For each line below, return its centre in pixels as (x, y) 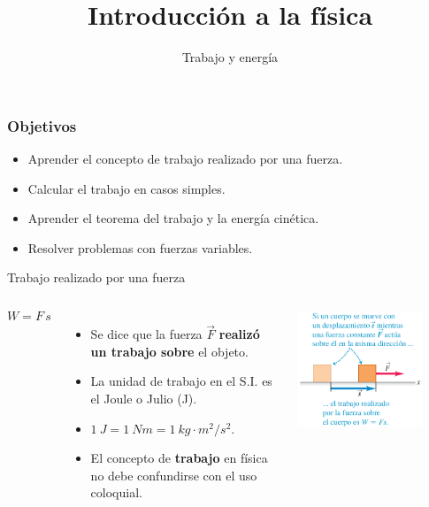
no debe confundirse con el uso (174, 475)
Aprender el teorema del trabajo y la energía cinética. (173, 218)
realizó (239, 334)
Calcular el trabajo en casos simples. (126, 188)
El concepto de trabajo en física (179, 458)
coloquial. (116, 492)
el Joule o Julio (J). (144, 398)
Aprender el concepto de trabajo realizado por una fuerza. (185, 159)
